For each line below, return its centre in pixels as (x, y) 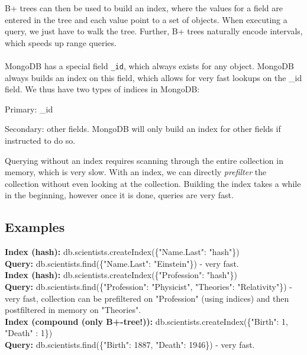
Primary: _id (29, 109)
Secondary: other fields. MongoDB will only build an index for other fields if (143, 129)
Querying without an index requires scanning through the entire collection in (144, 160)
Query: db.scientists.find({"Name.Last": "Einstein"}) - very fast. (122, 263)
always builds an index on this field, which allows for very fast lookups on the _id (153, 77)
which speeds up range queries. (61, 42)
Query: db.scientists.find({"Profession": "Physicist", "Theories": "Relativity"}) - (148, 286)
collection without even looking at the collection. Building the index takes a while (153, 183)
